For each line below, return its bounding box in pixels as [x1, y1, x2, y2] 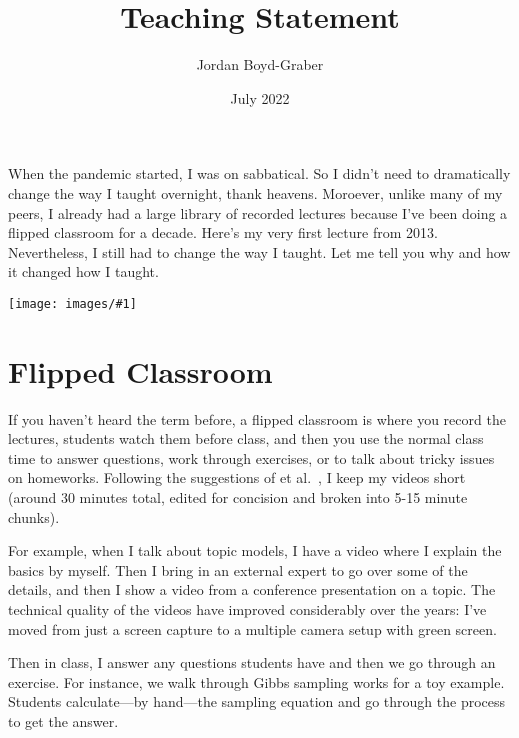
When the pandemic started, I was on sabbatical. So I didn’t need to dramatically [8, 163, 511, 184]
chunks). [8, 506, 60, 527]
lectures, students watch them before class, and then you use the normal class [8, 428, 484, 449]
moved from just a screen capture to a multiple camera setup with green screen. [8, 618, 497, 639]
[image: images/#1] [8, 296, 137, 311]
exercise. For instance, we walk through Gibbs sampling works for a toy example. [8, 671, 505, 692]
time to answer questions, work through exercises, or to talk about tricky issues [8, 447, 495, 468]
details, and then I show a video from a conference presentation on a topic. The [8, 579, 496, 600]
